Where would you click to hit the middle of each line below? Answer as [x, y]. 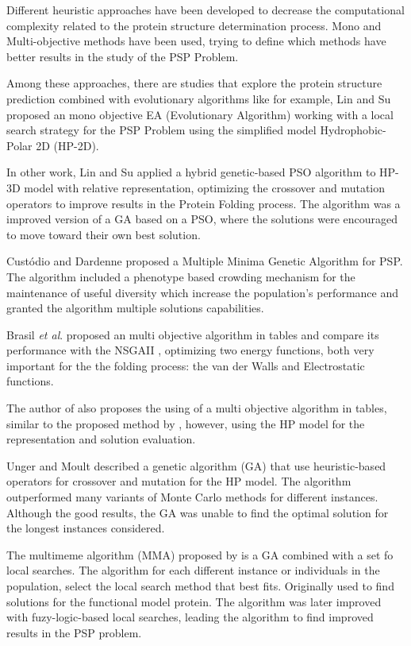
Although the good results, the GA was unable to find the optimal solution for [198, 512]
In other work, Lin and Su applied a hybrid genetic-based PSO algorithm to [191, 172]
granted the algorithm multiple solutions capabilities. [135, 308]
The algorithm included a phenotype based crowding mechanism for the [181, 276]
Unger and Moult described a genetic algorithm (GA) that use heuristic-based [196, 465]
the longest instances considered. [86, 528]
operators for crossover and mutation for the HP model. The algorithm [179, 481]
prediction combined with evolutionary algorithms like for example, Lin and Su [199, 98]
